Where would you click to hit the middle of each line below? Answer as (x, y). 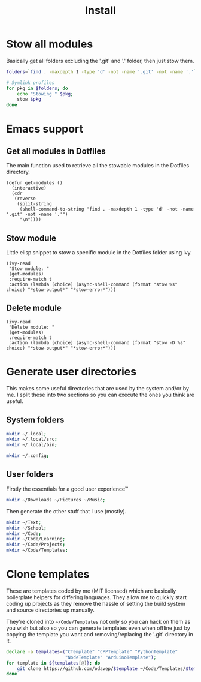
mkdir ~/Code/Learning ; (36, 539)
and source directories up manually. (50, 610)
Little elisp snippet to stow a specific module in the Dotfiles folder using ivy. (99, 252)
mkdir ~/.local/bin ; (32, 445)
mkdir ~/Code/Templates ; (37, 550)
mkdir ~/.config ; (28, 456)
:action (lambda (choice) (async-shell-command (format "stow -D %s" (97, 342)
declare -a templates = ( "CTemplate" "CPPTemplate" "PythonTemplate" (92, 651)
